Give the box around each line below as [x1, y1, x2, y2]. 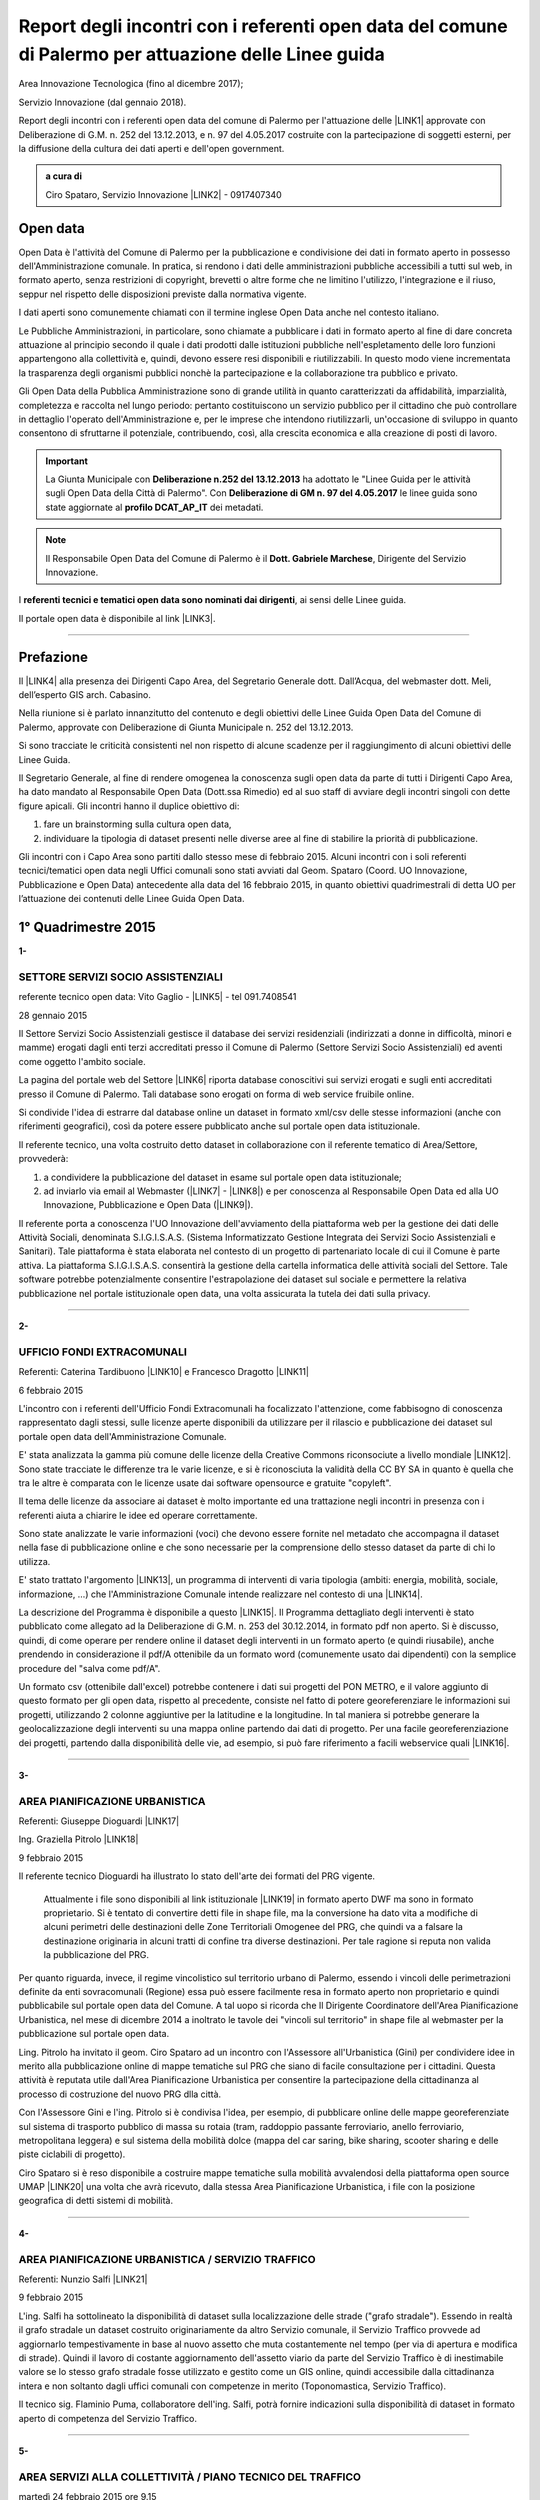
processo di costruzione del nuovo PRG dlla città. [18, 2088, 222, 2100]
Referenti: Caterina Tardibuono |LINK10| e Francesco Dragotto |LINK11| [18, 1366, 310, 1378]
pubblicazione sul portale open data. [18, 2028, 170, 2040]
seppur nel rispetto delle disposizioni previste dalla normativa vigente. [18, 288, 307, 300]
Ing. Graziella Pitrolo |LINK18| [18, 1833, 139, 1845]
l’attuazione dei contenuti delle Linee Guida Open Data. [18, 893, 245, 905]
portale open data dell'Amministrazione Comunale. [18, 1430, 227, 1442]
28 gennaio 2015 [18, 1009, 88, 1021]
